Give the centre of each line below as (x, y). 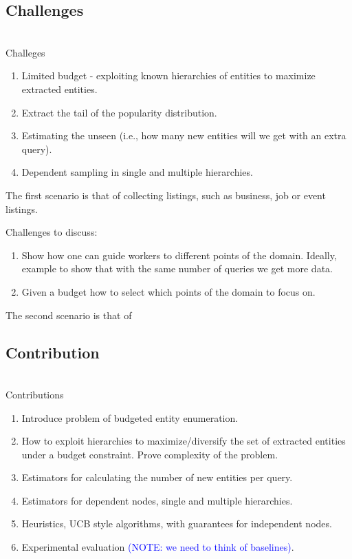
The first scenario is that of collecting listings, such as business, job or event (166, 195)
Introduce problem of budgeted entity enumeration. (130, 417)
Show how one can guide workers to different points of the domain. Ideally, (179, 255)
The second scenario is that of (69, 315)
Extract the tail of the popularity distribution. (119, 112)
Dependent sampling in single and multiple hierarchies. (137, 172)
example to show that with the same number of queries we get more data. (177, 268)
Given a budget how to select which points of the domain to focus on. (168, 291)
